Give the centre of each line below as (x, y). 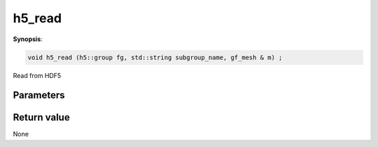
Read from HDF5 (37, 75)
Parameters (39, 95)
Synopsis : (28, 39)
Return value (41, 117)
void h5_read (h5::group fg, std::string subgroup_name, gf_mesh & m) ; (155, 57)
